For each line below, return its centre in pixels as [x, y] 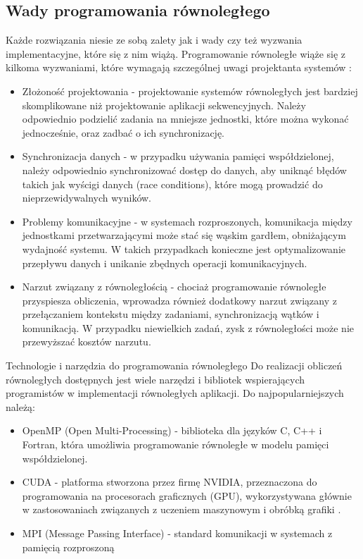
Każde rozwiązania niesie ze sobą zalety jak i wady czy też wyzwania [154, 40]
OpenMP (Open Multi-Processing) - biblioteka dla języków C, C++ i [172, 430]
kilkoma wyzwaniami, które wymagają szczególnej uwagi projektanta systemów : [179, 67]
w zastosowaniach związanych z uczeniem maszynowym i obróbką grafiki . [181, 509]
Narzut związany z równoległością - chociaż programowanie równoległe [174, 287]
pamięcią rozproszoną [68, 547]
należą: [20, 406]
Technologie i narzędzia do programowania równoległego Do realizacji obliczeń [174, 365]
